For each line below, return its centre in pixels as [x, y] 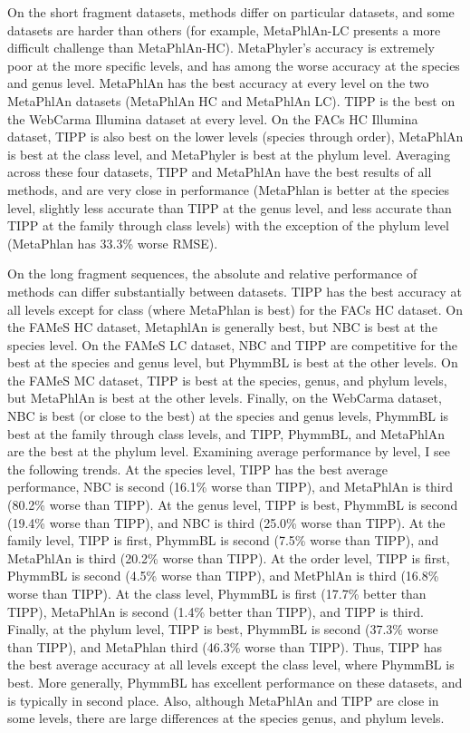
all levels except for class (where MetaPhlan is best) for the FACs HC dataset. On [235, 309]
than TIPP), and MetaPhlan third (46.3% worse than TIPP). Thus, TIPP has [225, 646]
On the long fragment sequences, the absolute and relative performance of [212, 274]
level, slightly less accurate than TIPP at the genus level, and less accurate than [230, 207]
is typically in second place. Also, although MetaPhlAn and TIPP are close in [223, 700]
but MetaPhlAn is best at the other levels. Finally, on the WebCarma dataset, [225, 398]
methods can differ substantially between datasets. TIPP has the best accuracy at [235, 291]
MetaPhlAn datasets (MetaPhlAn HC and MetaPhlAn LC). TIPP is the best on [231, 100]
